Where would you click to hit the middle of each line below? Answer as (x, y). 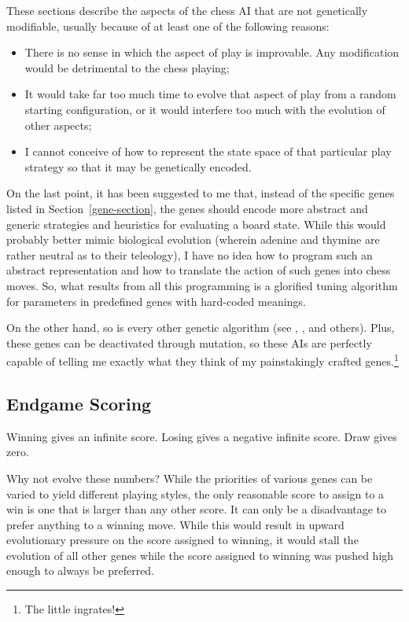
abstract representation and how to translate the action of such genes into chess (199, 270)
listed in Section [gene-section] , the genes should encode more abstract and (187, 208)
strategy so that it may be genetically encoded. (138, 166)
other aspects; (58, 125)
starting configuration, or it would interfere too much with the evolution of (205, 109)
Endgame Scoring (79, 403)
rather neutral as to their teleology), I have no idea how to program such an (190, 254)
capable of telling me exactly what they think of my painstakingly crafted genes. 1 (203, 360)
